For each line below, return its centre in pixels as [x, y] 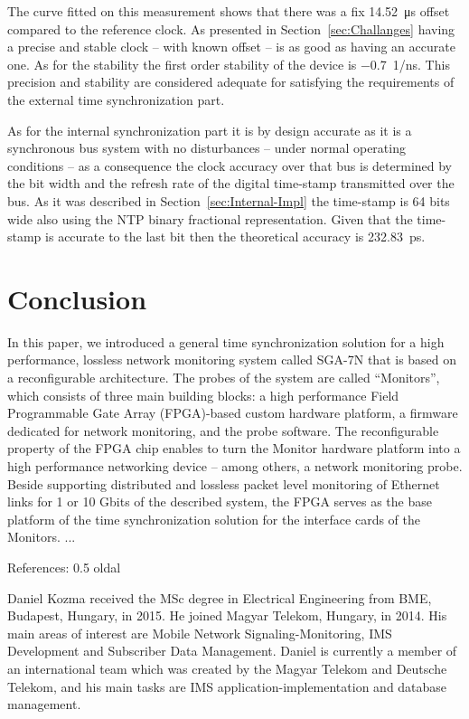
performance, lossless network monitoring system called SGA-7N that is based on [232, 359]
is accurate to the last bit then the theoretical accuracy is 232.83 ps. [235, 237]
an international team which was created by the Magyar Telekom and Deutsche [227, 668]
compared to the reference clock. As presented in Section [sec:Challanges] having [231, 28]
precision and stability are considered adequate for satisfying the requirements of [231, 82]
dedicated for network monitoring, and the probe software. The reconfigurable [223, 430]
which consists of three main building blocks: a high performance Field [203, 395]
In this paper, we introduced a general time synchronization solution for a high [226, 341]
